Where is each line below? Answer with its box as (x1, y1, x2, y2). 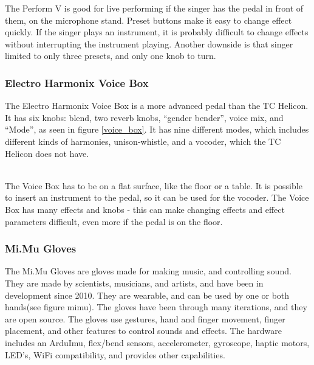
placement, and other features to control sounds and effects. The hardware (5, 324, 282, 337)
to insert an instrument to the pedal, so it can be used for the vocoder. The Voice (5, 191, 309, 204)
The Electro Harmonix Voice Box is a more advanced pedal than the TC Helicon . (5, 99, 309, 112)
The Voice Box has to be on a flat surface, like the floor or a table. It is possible (5, 179, 302, 192)
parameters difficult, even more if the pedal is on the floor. (5, 215, 223, 228)
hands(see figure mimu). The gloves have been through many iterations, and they (5, 301, 307, 313)
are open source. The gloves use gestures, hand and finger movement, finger (5, 312, 285, 325)
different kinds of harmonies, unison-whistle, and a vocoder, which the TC (5, 134, 281, 147)
